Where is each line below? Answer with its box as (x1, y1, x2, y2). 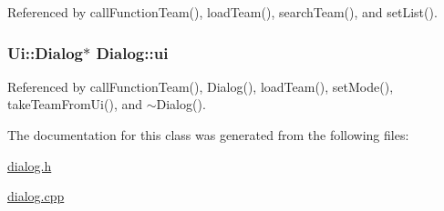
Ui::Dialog (7, 41, 83, 64)
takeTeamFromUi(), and (7, 95, 143, 114)
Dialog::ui (96, 41, 169, 64)
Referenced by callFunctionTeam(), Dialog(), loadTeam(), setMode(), (7, 76, 394, 95)
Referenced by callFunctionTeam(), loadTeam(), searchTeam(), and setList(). (7, 3, 438, 21)
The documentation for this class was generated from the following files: (7, 126, 409, 144)
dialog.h (7, 156, 52, 175)
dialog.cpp (7, 186, 65, 206)
